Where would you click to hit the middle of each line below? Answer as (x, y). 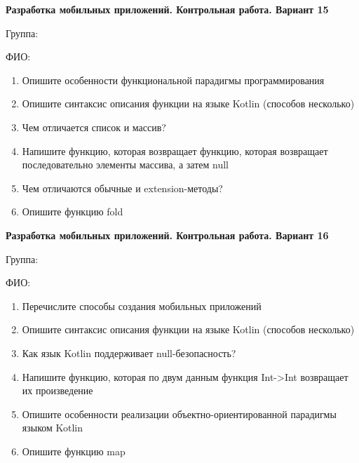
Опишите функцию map (74, 451)
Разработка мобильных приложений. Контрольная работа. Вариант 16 (167, 235)
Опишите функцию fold (73, 212)
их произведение (57, 390)
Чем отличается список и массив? (94, 127)
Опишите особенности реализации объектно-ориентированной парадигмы (179, 414)
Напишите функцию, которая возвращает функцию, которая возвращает (175, 150)
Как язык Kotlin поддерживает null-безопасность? (129, 353)
